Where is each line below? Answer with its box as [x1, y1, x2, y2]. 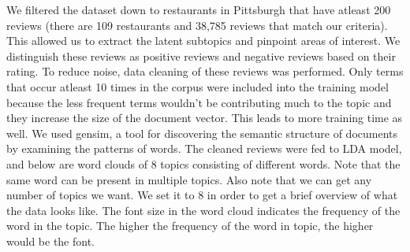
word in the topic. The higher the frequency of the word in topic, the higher [6, 217, 374, 234]
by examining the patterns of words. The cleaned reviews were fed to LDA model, [6, 140, 402, 157]
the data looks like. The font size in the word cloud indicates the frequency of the [6, 202, 401, 218]
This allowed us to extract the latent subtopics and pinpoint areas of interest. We [6, 32, 401, 49]
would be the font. [6, 232, 95, 249]
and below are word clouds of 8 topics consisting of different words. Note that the [6, 155, 401, 172]
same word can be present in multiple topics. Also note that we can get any [6, 171, 372, 187]
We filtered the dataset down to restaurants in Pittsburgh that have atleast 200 [6, 2, 391, 17]
